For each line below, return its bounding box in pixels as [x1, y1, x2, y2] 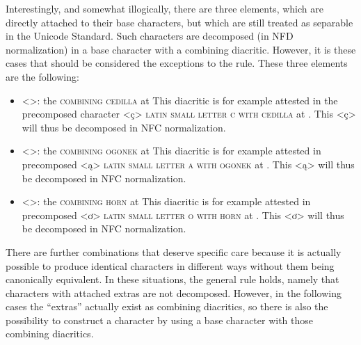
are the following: [6, 69, 79, 83]
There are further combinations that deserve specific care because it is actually [6, 244, 342, 259]
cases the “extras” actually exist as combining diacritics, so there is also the [6, 299, 328, 314]
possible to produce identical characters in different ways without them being [6, 258, 335, 273]
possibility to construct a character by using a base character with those [6, 312, 314, 327]
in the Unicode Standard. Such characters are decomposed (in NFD [6, 29, 294, 43]
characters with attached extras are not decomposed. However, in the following [6, 285, 342, 300]
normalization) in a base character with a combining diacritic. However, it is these [6, 42, 356, 56]
